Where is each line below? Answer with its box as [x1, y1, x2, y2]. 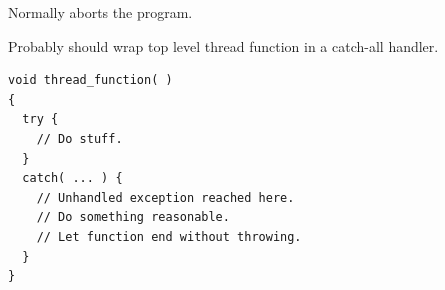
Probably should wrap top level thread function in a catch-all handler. [8, 35, 439, 56]
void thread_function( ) [8, 73, 173, 88]
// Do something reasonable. [36, 210, 230, 225]
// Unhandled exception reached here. [36, 190, 295, 205]
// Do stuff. [36, 131, 123, 146]
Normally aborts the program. [8, 2, 193, 22]
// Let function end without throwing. [36, 229, 302, 244]
